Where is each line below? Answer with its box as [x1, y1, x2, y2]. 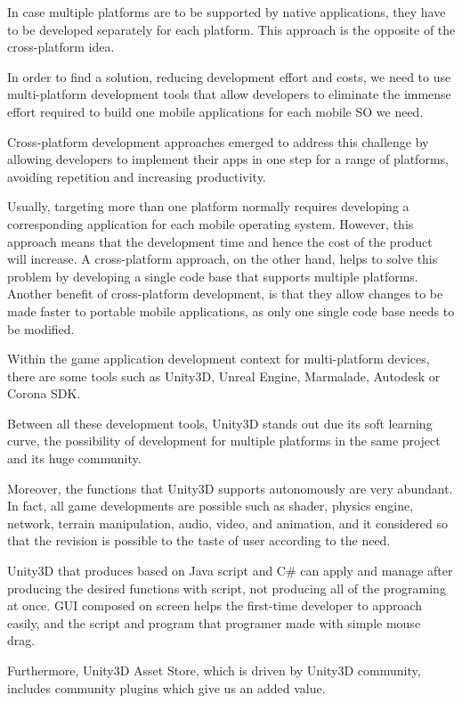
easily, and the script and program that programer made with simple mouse [7, 613, 421, 632]
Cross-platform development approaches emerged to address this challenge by [7, 132, 429, 151]
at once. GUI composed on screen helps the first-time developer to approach [7, 596, 423, 615]
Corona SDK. [7, 384, 81, 403]
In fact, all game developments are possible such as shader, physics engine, [7, 496, 414, 515]
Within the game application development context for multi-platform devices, [7, 349, 430, 368]
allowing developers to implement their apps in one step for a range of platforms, [7, 150, 449, 168]
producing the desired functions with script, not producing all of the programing [7, 578, 446, 597]
